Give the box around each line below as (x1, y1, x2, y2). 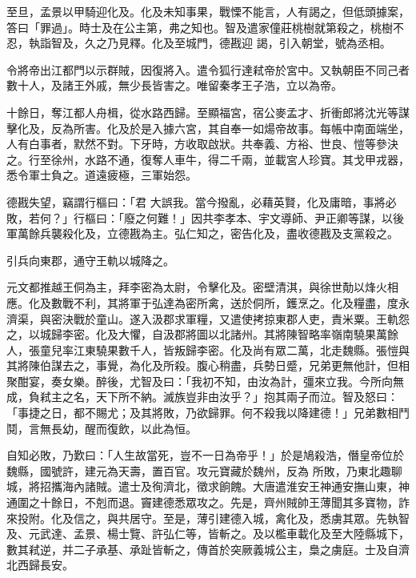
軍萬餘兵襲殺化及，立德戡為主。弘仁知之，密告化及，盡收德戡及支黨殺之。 (6, 225, 398, 242)
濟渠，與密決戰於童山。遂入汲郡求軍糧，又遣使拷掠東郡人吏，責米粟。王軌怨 (6, 310, 410, 327)
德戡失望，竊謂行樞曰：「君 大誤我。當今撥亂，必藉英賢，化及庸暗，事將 (6, 193, 386, 210)
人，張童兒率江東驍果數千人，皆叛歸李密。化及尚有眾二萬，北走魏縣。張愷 (6, 341, 398, 358)
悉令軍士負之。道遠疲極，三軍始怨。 (6, 167, 197, 183)
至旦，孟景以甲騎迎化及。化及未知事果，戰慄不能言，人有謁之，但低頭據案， (6, 3, 410, 19)
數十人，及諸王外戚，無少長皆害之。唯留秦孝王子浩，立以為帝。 (6, 77, 342, 94)
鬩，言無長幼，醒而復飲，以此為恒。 (6, 419, 197, 436)
